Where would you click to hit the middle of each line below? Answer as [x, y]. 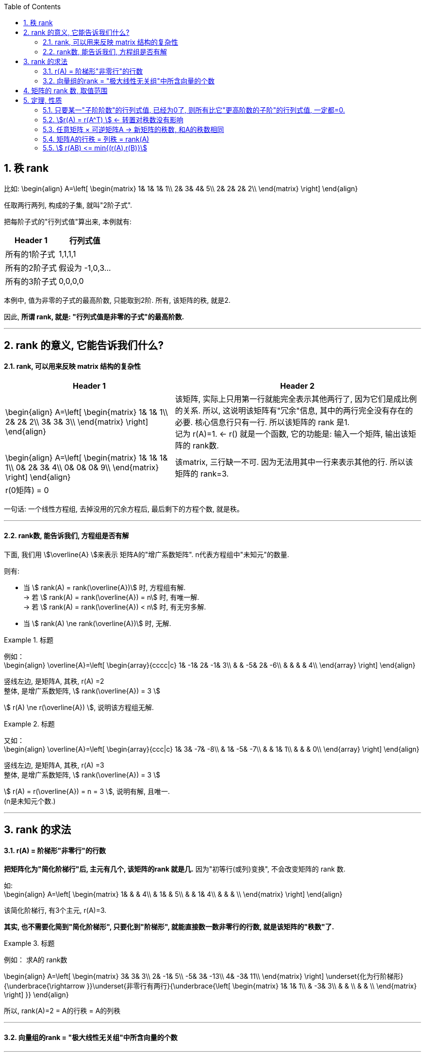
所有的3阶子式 [31, 281]
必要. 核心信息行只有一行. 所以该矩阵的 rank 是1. [262, 422]
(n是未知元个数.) [30, 801]
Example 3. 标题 [29, 943]
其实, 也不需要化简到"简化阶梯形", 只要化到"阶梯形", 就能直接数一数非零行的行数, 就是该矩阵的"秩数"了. [169, 927]
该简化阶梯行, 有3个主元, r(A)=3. [55, 910]
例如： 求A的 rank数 [36, 960]
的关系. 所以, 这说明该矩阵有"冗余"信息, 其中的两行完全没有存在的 [294, 411]
